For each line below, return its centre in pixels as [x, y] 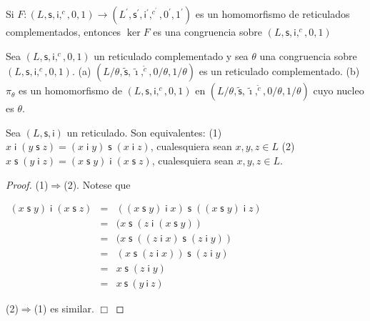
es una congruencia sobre [208, 31]
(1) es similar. [64, 308]
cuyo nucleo [339, 90]
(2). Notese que [97, 184]
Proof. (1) [27, 184]
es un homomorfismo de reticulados [272, 14]
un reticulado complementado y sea [171, 55]
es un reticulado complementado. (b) [279, 71]
